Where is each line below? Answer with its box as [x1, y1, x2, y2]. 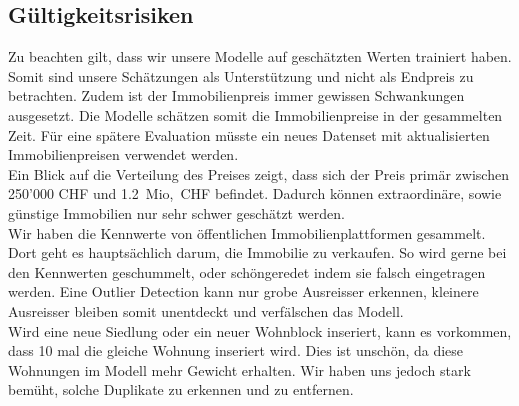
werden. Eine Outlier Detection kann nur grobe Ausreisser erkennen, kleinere [8, 281, 479, 302]
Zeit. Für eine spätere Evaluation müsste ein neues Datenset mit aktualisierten [8, 124, 490, 145]
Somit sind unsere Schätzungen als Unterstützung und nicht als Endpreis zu [8, 65, 474, 86]
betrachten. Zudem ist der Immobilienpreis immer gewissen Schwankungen [8, 85, 465, 106]
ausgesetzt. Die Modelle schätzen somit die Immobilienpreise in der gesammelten [8, 104, 503, 125]
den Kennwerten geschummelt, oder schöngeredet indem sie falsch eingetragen [8, 261, 486, 282]
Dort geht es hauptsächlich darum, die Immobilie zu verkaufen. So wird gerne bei [8, 242, 507, 263]
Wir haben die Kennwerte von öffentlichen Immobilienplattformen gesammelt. [8, 222, 486, 243]
